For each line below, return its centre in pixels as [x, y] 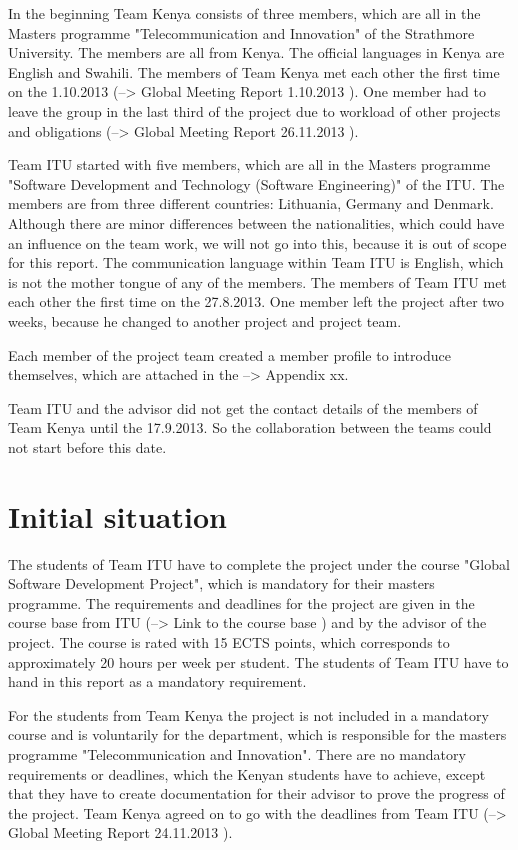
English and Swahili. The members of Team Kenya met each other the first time [254, 71]
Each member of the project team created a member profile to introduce [229, 354]
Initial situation [117, 515]
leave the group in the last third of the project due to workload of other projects [254, 110]
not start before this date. [87, 446]
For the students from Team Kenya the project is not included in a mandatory [248, 714]
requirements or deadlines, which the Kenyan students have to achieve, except [247, 773]
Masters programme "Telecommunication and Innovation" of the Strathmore [241, 32]
